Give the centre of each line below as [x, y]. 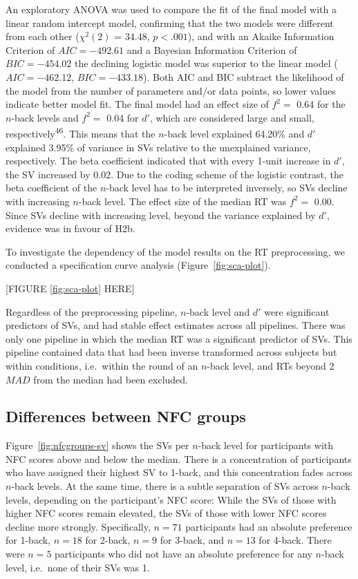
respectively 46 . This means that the [81, 132]
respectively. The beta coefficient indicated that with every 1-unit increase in [168, 161]
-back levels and [45, 117]
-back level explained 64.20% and [234, 133]
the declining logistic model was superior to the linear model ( [206, 63]
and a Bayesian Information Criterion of [212, 49]
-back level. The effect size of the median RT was [182, 201]
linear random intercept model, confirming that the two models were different [170, 22]
